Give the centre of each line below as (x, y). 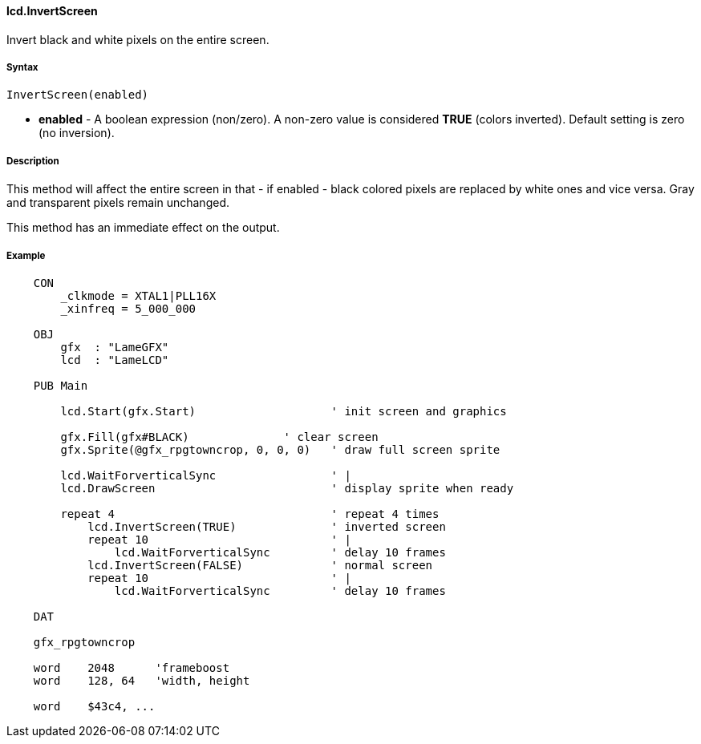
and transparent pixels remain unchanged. (118, 203)
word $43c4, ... (94, 706)
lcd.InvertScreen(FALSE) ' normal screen (260, 565)
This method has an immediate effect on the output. (143, 228)
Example (26, 255)
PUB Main (61, 385)
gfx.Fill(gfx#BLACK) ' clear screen (219, 437)
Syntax (22, 67)
